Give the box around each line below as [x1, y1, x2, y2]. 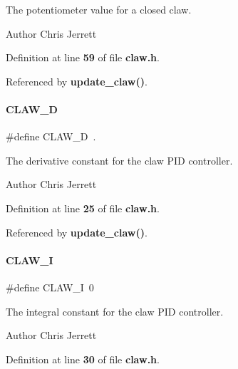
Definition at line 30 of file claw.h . [6, 351, 160, 366]
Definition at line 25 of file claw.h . [6, 200, 160, 215]
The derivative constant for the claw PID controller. [6, 152, 233, 167]
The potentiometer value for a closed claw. [6, 2, 192, 16]
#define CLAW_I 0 [6, 279, 94, 294]
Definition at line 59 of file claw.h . [6, 50, 160, 65]
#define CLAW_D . [6, 129, 96, 144]
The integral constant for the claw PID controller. [6, 303, 224, 318]
